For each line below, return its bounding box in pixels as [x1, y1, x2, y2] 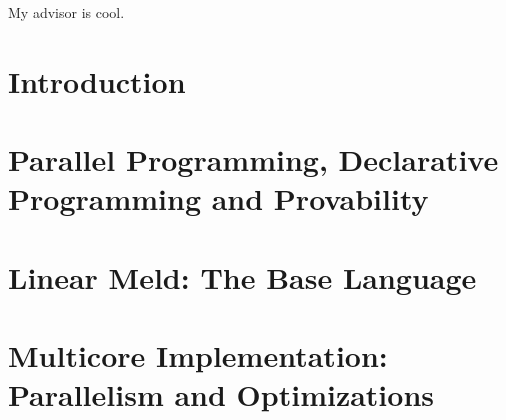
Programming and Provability [8, 178, 429, 219]
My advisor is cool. [8, 2, 125, 22]
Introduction [8, 60, 186, 101]
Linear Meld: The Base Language [8, 256, 477, 297]
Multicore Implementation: [8, 335, 388, 376]
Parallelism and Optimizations [8, 374, 434, 415]
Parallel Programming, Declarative [8, 139, 499, 180]
